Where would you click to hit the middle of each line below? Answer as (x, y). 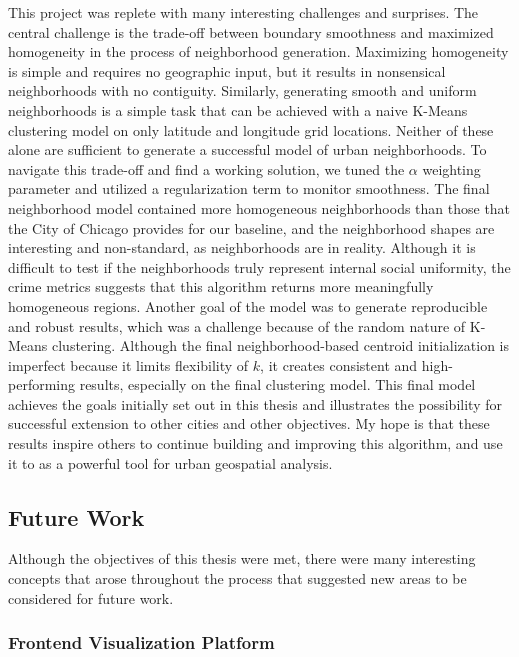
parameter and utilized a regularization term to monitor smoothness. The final (249, 188)
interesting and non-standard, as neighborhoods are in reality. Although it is (242, 247)
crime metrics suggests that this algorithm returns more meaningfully (221, 286)
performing (41, 384)
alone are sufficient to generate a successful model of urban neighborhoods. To (247, 149)
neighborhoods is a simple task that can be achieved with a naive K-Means (238, 109)
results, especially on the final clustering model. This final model (277, 384)
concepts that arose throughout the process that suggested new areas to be (237, 578)
